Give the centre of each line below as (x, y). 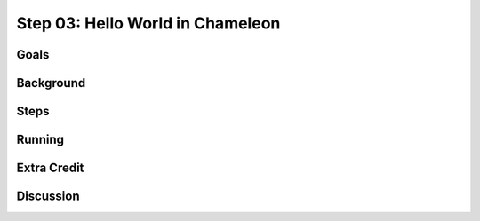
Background (51, 83)
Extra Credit (50, 168)
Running (40, 140)
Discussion (48, 197)
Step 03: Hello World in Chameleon (148, 23)
